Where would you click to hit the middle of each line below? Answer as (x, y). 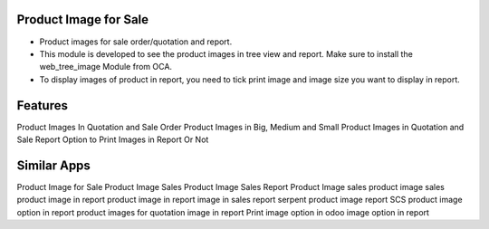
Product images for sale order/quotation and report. (136, 42)
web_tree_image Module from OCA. (105, 67)
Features (42, 105)
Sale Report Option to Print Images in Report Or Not (113, 139)
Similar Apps (53, 165)
